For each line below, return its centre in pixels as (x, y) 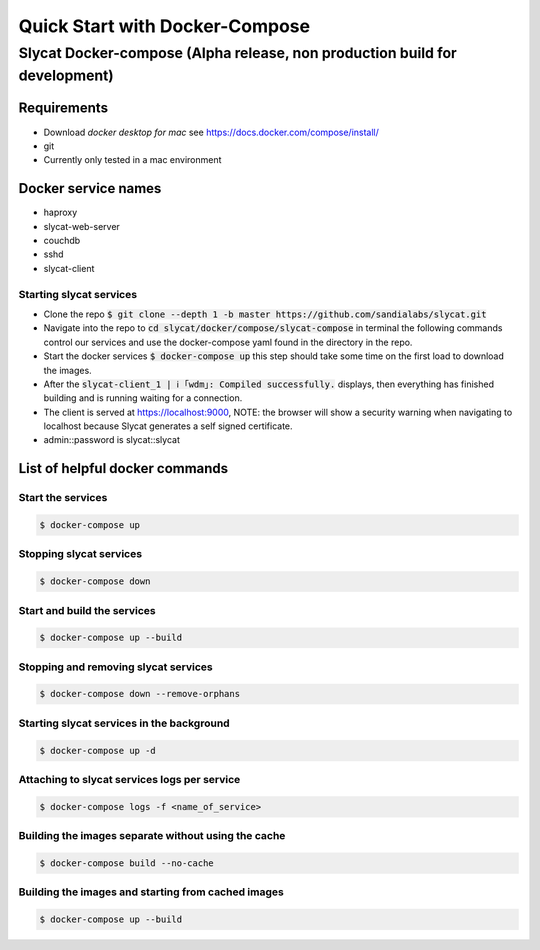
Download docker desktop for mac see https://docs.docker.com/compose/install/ (211, 132)
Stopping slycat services (80, 554)
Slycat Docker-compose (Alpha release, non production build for (237, 53)
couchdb (62, 241)
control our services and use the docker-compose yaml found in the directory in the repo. (228, 342)
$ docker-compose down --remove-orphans (139, 694)
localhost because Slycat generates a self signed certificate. (168, 426)
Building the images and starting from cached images (151, 892)
